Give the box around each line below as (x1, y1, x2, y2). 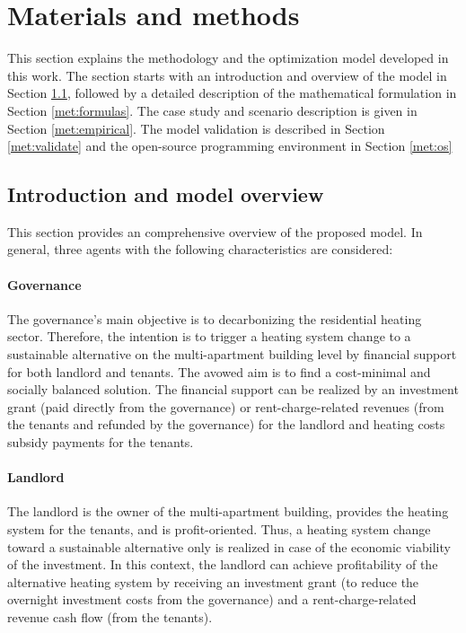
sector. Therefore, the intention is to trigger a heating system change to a (7, 327, 411, 346)
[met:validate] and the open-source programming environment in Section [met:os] (7, 136, 453, 155)
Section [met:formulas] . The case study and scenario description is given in (7, 101, 418, 119)
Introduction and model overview (7, 180, 324, 208)
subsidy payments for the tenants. (7, 433, 194, 452)
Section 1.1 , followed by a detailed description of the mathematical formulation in (7, 84, 457, 102)
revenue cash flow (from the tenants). (7, 607, 213, 626)
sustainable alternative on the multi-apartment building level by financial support (7, 345, 457, 364)
